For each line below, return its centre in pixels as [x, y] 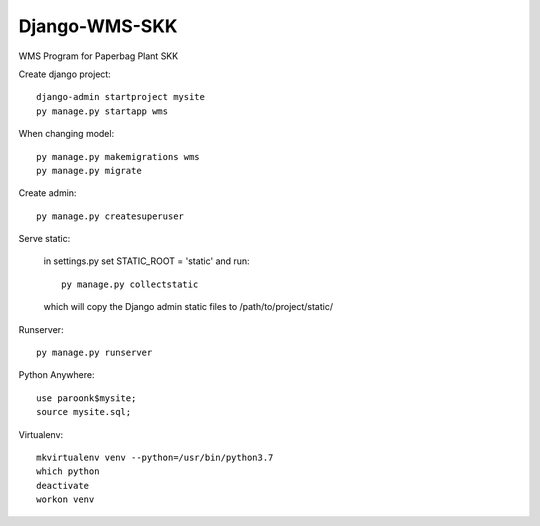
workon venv [65, 499]
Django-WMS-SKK [98, 26]
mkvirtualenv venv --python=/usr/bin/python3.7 [155, 457]
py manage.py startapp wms [102, 111]
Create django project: [65, 74]
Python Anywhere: [56, 375]
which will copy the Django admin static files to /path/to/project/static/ [188, 307]
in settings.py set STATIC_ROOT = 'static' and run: [146, 261]
